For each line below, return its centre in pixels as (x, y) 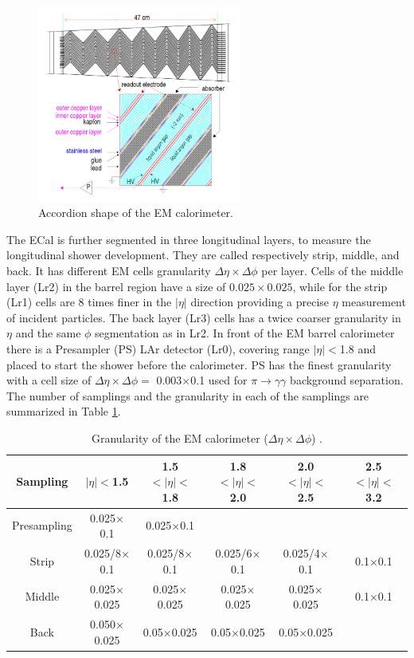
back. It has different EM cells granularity (109, 271)
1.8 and (357, 349)
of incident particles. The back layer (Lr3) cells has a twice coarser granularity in (204, 317)
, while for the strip (340, 286)
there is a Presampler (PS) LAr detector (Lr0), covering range (158, 349)
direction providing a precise (260, 302)
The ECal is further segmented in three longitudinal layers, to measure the (189, 239)
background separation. (347, 380)
